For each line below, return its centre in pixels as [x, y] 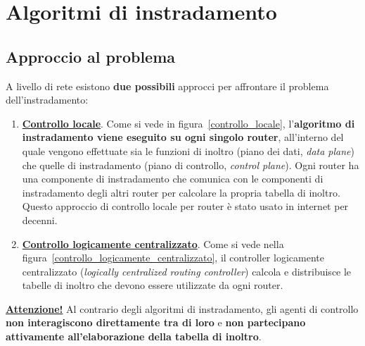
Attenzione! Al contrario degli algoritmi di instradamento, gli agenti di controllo [182, 308]
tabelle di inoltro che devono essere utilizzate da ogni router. [153, 285]
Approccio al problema [91, 56]
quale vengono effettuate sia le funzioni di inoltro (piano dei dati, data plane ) [188, 150]
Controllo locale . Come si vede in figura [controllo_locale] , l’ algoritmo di [188, 123]
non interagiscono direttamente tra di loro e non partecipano [156, 322]
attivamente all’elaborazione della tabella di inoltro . [134, 336]
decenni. [40, 220]
